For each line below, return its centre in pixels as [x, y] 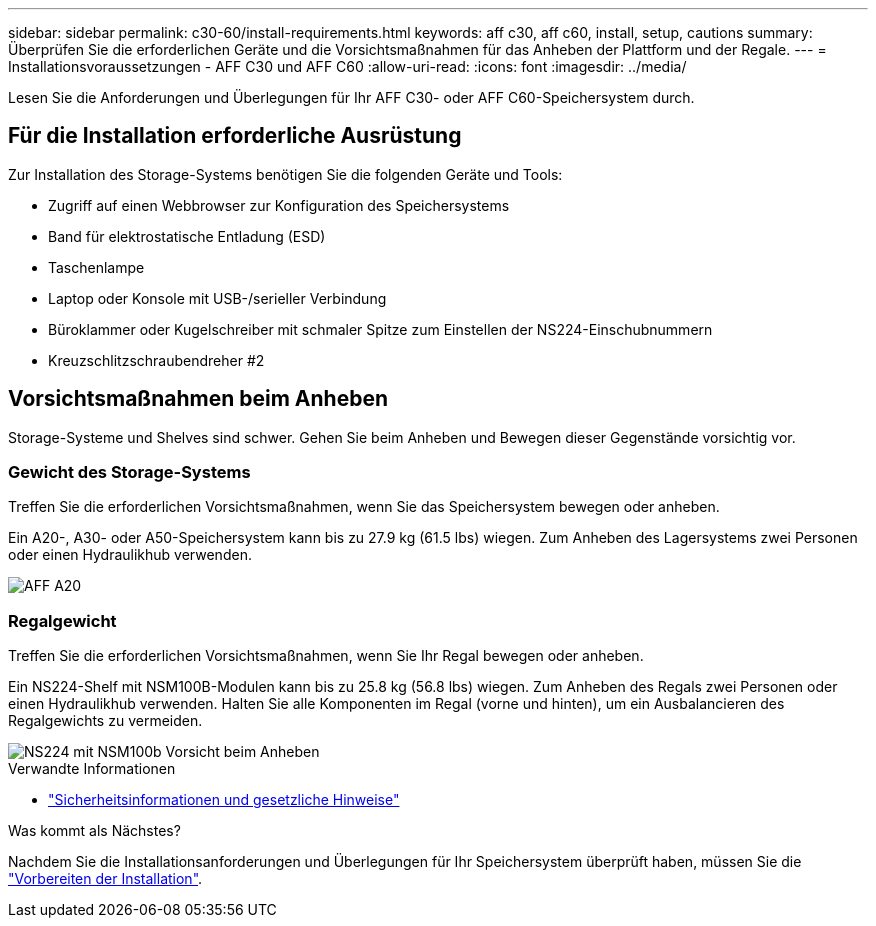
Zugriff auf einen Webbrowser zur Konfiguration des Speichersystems [279, 205]
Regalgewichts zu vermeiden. [105, 721]
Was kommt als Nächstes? [94, 831]
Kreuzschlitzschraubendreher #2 [156, 360]
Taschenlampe [96, 267]
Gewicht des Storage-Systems [129, 472]
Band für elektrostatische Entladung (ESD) [187, 236]
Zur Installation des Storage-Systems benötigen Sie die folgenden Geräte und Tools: [285, 174]
